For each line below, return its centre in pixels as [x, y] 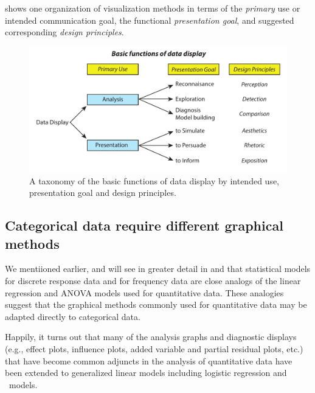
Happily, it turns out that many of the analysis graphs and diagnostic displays [151, 337]
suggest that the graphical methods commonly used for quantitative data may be [156, 304]
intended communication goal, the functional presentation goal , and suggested [150, 20]
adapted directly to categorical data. [73, 316]
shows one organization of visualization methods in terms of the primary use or [153, 8]
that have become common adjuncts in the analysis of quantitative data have [149, 360]
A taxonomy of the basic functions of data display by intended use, [154, 180]
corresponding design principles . [64, 32]
